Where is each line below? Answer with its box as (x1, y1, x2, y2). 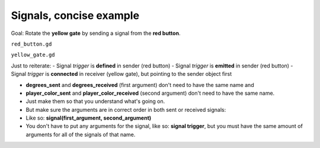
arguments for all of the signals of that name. (25, 131, 136, 138)
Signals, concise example (11, 9, 139, 22)
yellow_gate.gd (11, 52, 56, 59)
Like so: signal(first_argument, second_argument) (25, 114, 152, 121)
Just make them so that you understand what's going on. (25, 98, 165, 105)
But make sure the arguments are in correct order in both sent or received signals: (25, 106, 226, 113)
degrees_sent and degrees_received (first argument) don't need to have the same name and (25, 81, 254, 88)
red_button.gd (11, 40, 52, 47)
